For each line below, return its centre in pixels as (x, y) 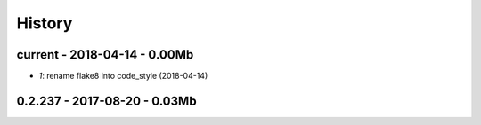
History (45, 23)
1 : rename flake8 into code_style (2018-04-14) (123, 76)
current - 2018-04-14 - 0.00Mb (105, 55)
